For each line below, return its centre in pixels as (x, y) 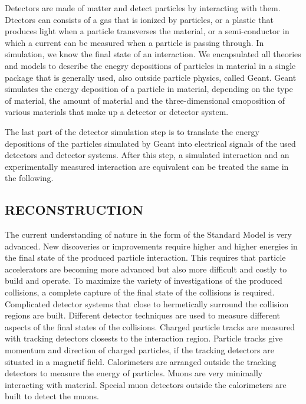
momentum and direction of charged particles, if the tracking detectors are (139, 350)
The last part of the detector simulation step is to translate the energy (132, 131)
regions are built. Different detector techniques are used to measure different (143, 315)
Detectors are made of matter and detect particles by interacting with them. (143, 8)
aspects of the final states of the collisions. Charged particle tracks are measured (150, 326)
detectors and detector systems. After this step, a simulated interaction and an (147, 155)
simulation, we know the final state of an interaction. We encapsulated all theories (153, 54)
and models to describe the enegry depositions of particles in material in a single (150, 65)
